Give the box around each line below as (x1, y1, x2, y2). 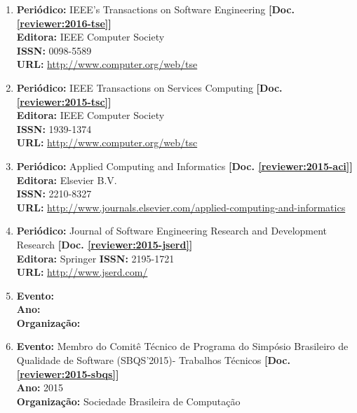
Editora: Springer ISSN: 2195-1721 (16, 251, 175, 265)
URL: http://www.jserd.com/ (16, 265, 148, 279)
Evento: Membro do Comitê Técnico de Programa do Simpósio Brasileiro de (16, 339, 349, 353)
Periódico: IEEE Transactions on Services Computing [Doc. (16, 80, 283, 94)
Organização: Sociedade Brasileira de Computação (16, 393, 241, 408)
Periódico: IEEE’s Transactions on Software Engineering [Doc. (16, 2, 295, 16)
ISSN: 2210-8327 (16, 186, 92, 201)
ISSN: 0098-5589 (16, 43, 92, 57)
